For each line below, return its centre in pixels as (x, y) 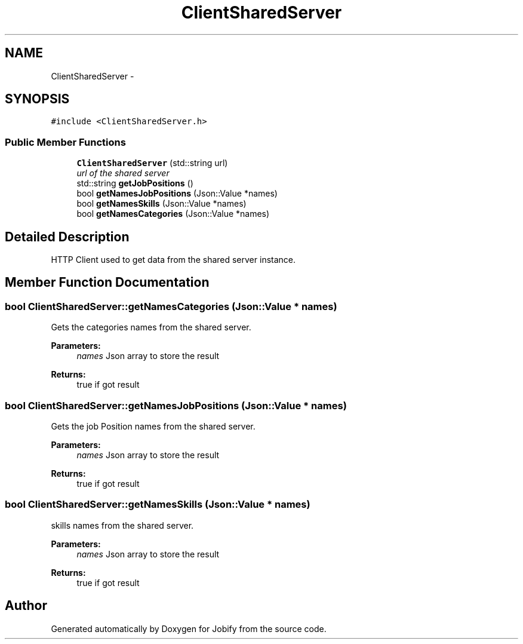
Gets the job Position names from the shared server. (153, 426)
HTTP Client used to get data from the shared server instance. (173, 260)
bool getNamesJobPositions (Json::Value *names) (177, 194)
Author (26, 606)
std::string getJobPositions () (135, 183)
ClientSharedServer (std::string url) (152, 163)
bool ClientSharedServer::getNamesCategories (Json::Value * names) (171, 306)
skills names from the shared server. (122, 525)
